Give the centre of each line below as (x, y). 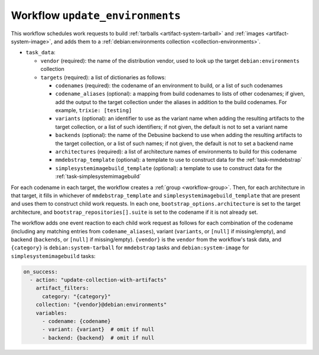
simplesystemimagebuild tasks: (53, 256)
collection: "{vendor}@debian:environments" (101, 305)
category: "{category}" (77, 296)
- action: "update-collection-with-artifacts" (98, 280)
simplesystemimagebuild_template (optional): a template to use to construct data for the (169, 168)
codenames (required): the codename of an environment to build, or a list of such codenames (169, 85)
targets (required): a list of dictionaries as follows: (103, 77)
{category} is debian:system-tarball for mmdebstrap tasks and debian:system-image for (130, 247)
